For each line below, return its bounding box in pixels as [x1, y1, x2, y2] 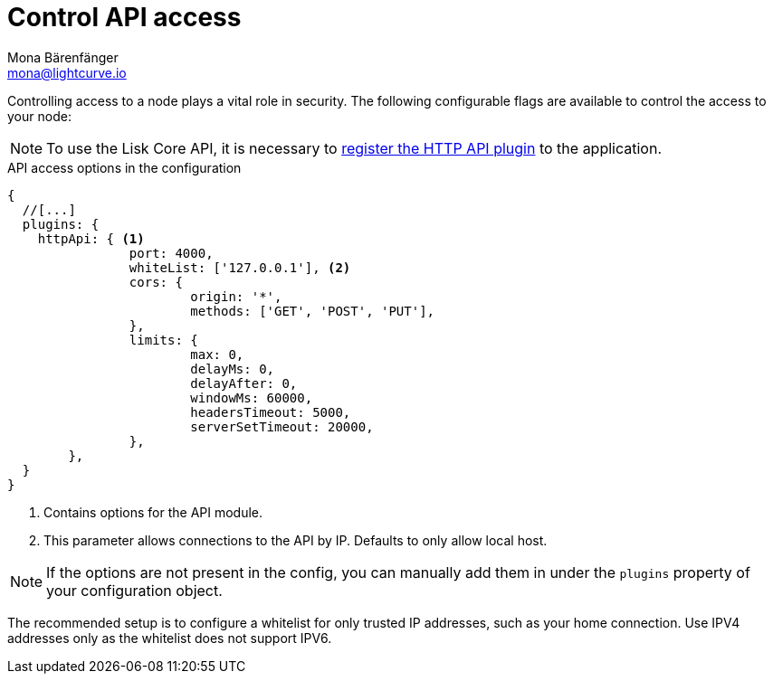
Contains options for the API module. [43, 504, 263, 520]
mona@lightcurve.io [7, 64, 127, 80]
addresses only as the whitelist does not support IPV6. [7, 629, 332, 646]
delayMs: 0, [190, 361, 275, 376]
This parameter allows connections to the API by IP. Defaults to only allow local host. [43, 532, 548, 548]
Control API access [7, 2, 242, 33]
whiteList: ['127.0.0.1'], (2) [129, 260, 351, 275]
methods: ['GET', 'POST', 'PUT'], [190, 303, 435, 318]
